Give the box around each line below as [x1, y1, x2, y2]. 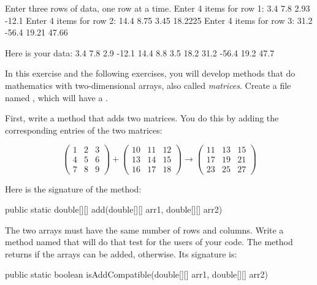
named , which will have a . [5, 91, 108, 104]
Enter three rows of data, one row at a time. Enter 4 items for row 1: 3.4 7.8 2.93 [5, 2, 310, 14]
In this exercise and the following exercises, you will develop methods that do [5, 67, 296, 80]
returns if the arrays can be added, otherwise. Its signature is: [5, 247, 237, 260]
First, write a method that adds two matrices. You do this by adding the [5, 112, 279, 124]
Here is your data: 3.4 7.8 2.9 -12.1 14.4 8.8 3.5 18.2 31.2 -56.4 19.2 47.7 [5, 46, 275, 59]
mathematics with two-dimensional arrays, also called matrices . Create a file [5, 78, 291, 91]
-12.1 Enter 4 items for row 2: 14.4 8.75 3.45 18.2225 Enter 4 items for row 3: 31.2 [5, 13, 313, 26]
